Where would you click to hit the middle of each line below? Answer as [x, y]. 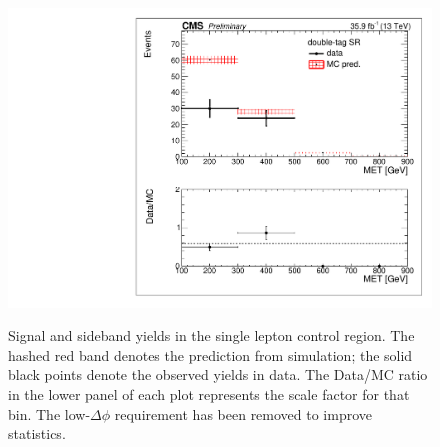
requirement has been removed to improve [243, 413]
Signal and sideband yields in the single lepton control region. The [211, 335]
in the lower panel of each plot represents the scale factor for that [209, 394]
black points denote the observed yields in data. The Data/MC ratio [218, 374]
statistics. [37, 433]
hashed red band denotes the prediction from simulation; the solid [210, 354]
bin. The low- [49, 413]
